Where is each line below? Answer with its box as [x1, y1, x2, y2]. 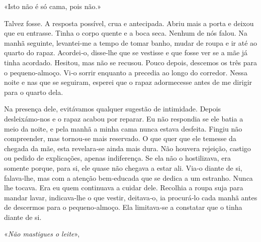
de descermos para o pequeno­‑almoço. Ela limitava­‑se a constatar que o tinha [4, 202, 242, 212]
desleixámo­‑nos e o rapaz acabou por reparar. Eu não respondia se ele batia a [4, 113, 243, 124]
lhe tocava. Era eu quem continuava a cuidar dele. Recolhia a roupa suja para [4, 182, 243, 193]
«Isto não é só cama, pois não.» [4, 1, 102, 11]
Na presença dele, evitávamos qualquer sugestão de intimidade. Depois [4, 103, 221, 114]
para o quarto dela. [4, 86, 63, 97]
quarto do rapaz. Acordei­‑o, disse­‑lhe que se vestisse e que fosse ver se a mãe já [4, 47, 248, 58]
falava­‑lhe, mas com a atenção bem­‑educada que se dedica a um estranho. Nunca [4, 172, 253, 183]
